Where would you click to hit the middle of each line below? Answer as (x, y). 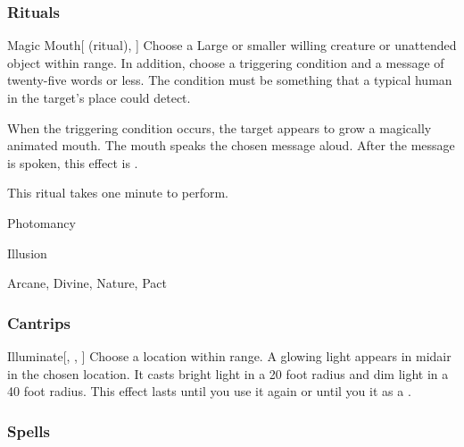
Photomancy (41, 222)
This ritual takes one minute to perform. (118, 193)
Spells (29, 430)
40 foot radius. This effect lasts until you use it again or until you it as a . (209, 391)
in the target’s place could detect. (99, 97)
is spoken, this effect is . (73, 162)
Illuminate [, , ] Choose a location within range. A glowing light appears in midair (229, 355)
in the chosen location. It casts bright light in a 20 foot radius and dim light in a (228, 373)
